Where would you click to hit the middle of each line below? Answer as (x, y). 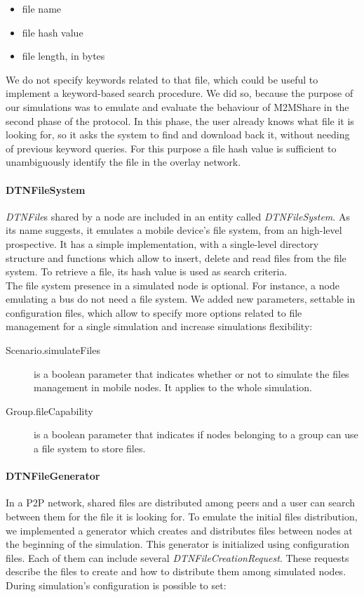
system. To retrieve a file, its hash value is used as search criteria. (147, 271)
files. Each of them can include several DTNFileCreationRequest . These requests (177, 557)
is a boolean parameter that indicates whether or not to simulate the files (191, 373)
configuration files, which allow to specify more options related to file (154, 312)
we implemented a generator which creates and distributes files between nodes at (179, 530)
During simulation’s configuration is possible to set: (116, 585)
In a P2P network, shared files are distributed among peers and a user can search (181, 503)
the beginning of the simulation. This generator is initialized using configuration (178, 544)
